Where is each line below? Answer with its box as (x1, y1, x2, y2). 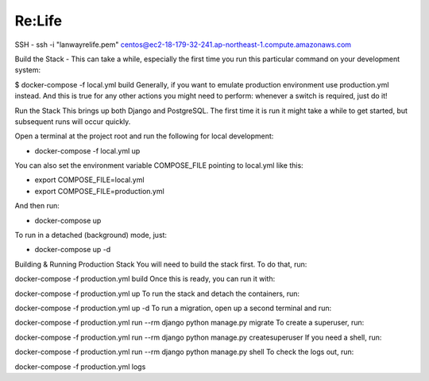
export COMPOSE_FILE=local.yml (34, 175, 145, 185)
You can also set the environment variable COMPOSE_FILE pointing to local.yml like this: (14, 161, 303, 170)
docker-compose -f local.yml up (34, 146, 141, 155)
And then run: (14, 201, 60, 211)
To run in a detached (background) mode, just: (14, 231, 167, 240)
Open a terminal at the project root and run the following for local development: (14, 131, 274, 141)
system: (14, 65, 41, 75)
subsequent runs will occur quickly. (14, 116, 131, 126)
